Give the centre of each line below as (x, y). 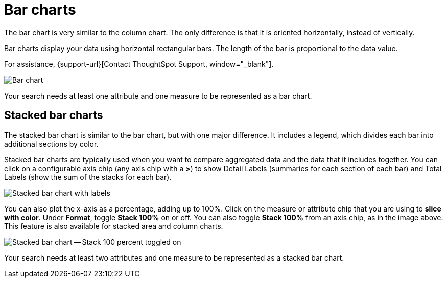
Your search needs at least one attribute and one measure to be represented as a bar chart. (158, 96)
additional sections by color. (51, 144)
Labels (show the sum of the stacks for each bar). (88, 177)
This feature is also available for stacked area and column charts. (114, 226)
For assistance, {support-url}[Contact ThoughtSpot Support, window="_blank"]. (139, 64)
